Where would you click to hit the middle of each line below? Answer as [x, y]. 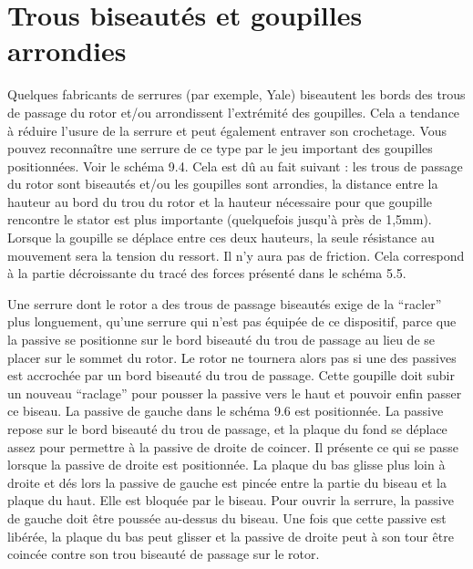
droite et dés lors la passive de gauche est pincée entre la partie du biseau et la [227, 482]
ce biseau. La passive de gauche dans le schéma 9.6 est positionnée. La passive [226, 411]
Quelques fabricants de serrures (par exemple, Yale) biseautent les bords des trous [236, 94]
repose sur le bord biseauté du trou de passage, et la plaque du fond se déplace [227, 429]
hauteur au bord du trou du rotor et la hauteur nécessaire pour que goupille [220, 201]
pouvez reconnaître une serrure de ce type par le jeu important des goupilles [220, 148]
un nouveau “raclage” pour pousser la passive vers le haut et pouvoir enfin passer [235, 393]
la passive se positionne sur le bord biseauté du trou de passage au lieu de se [221, 340]
